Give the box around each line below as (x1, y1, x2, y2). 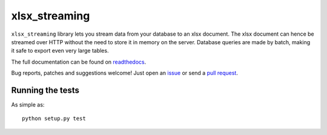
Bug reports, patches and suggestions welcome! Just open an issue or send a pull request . (11, 70, 239, 77)
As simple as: (11, 101, 45, 108)
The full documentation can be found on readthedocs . (11, 58, 147, 65)
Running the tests (11, 85, 80, 95)
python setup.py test (22, 115, 86, 122)
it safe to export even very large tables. (11, 47, 109, 54)
